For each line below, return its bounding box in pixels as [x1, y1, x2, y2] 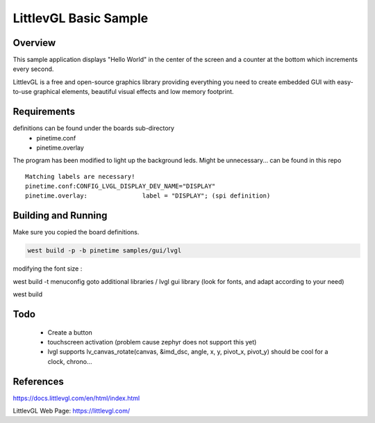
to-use [12, 88, 33, 96]
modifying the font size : [12, 264, 83, 273]
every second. [12, 65, 54, 73]
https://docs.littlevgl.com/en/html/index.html [12, 394, 140, 402]
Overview [12, 37, 56, 49]
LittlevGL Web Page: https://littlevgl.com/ [12, 407, 131, 415]
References [12, 376, 64, 388]
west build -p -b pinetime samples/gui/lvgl [27, 247, 182, 255]
